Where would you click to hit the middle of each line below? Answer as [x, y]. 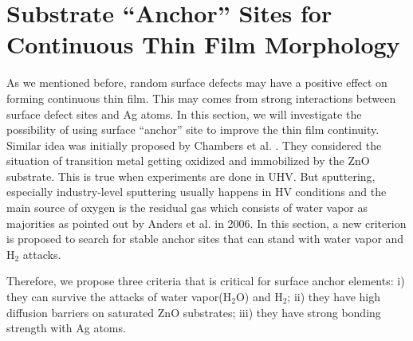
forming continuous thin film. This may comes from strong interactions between [201, 98]
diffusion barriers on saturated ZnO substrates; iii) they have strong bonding [194, 312]
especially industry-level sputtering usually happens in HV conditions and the [197, 192]
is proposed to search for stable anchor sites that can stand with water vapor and [205, 239]
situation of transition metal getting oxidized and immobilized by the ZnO [188, 161]
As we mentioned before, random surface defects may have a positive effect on [197, 82]
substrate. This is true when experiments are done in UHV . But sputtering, [191, 176]
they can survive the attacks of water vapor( [115, 297]
